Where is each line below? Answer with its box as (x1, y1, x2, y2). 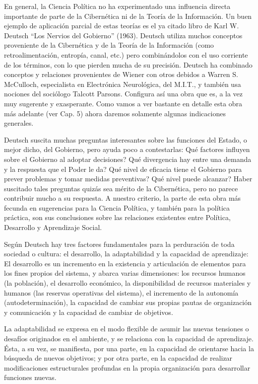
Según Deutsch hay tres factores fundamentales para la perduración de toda (4, 238, 235, 249)
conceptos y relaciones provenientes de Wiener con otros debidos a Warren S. (4, 69, 238, 79)
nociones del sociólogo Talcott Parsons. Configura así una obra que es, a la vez (4, 88, 243, 99)
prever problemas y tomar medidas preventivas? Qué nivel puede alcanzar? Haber (4, 173, 253, 184)
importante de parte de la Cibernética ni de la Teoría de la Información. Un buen (4, 10, 252, 21)
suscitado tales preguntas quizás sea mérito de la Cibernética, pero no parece (4, 183, 238, 193)
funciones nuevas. (4, 372, 57, 383)
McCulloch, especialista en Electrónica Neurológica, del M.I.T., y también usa (4, 78, 241, 89)
